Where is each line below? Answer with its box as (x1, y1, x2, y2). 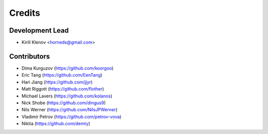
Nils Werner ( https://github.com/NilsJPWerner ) (21, 107, 118, 113)
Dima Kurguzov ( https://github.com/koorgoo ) (21, 65, 114, 71)
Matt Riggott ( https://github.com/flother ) (21, 86, 104, 92)
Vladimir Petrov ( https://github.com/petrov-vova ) (21, 114, 122, 120)
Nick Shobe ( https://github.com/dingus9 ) (21, 99, 106, 106)
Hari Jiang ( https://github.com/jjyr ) (21, 79, 93, 85)
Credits (9, 7, 41, 18)
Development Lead (9, 26, 69, 35)
